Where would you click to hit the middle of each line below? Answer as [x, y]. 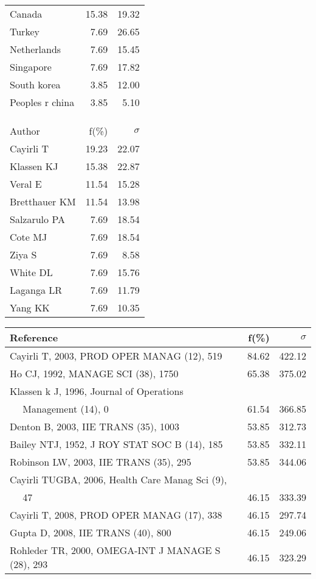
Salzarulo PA [37, 219]
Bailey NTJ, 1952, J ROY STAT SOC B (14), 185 [116, 444]
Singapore [31, 67]
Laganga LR [36, 290]
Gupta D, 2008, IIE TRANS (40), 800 [91, 532]
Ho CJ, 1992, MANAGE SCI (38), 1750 [94, 373]
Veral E [26, 184]
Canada [26, 14]
